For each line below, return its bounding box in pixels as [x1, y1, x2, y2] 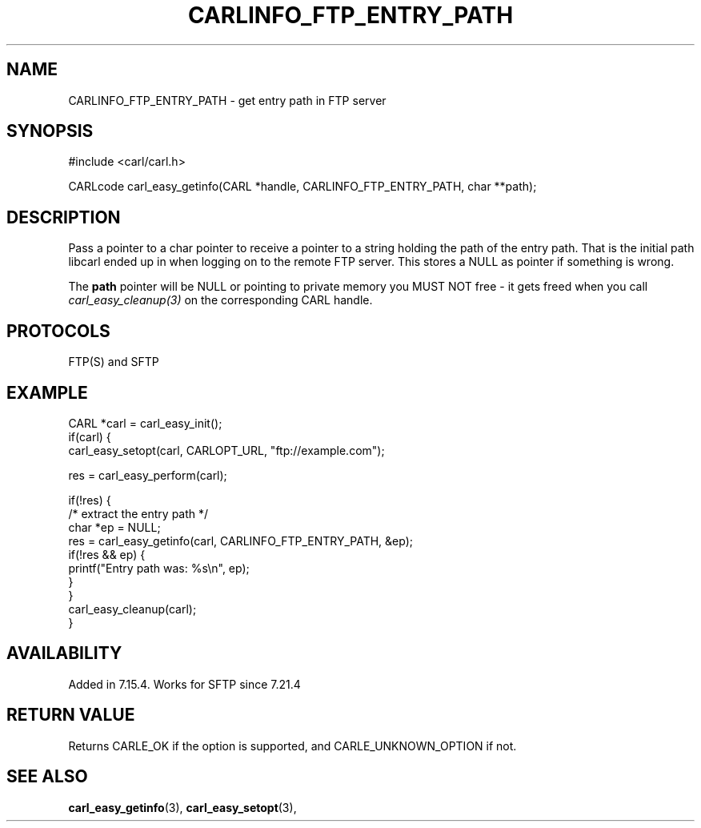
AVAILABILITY [6, 643, 122, 664]
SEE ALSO [6, 766, 88, 787]
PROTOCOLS [6, 320, 110, 341]
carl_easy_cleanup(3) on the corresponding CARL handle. [68, 293, 373, 307]
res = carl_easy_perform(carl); [68, 468, 227, 482]
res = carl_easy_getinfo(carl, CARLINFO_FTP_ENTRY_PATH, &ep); [68, 533, 413, 548]
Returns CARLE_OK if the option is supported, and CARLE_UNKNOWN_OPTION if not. [68, 738, 517, 753]
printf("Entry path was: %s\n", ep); [68, 561, 250, 575]
